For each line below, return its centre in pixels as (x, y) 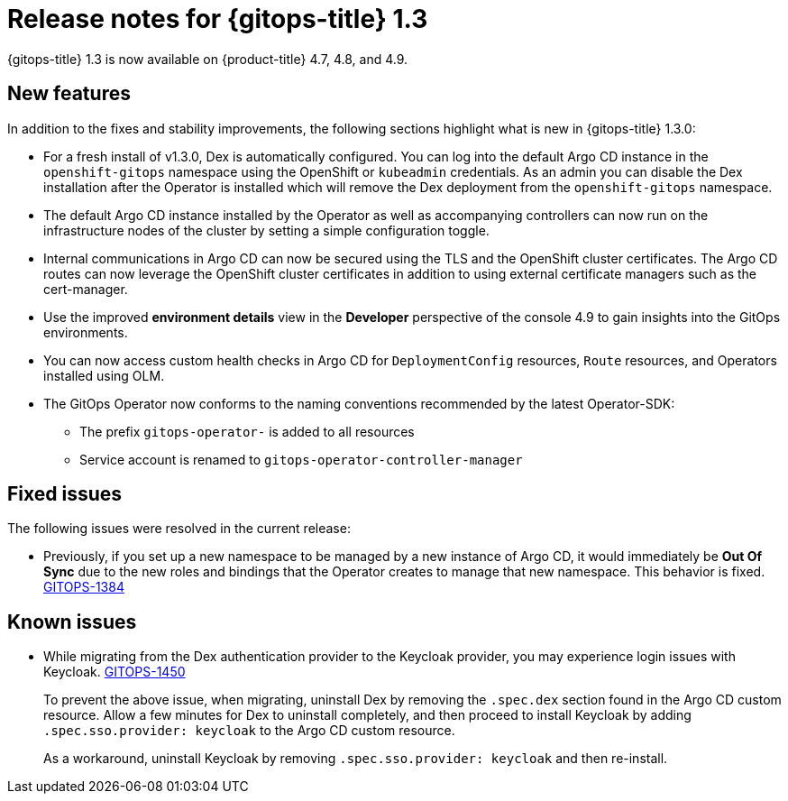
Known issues (72, 621)
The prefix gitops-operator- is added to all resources (247, 431)
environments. (86, 332)
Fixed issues (65, 494)
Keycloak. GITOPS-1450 (115, 672)
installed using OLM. (104, 375)
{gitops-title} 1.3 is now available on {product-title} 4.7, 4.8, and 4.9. (208, 59)
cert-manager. (86, 289)
